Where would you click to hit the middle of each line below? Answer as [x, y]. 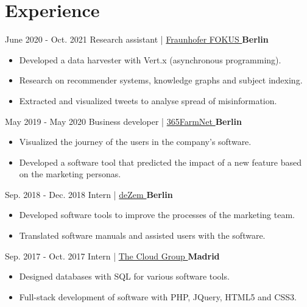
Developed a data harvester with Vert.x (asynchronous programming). [150, 59]
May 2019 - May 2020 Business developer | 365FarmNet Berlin [124, 121]
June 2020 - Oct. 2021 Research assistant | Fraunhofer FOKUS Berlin [137, 39]
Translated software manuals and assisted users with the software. [142, 235]
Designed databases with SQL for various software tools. [124, 276]
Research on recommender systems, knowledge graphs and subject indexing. [161, 80]
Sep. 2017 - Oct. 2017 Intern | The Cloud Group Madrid [112, 256]
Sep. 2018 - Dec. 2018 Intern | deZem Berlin [89, 194]
